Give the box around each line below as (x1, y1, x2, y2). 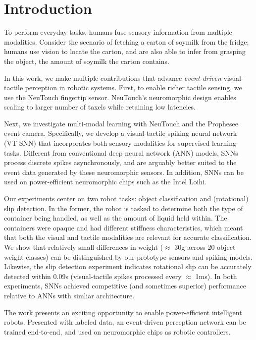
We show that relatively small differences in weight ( (4, 242, 163, 252)
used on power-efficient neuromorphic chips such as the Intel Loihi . (4, 176, 206, 187)
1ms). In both (195, 271, 237, 281)
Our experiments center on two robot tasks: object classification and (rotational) (4, 193, 249, 204)
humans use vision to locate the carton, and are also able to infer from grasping (4, 46, 246, 57)
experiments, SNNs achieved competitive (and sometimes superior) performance (4, 281, 246, 291)
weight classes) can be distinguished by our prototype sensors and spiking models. (4, 251, 253, 262)
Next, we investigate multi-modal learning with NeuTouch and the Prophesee (4, 118, 238, 128)
